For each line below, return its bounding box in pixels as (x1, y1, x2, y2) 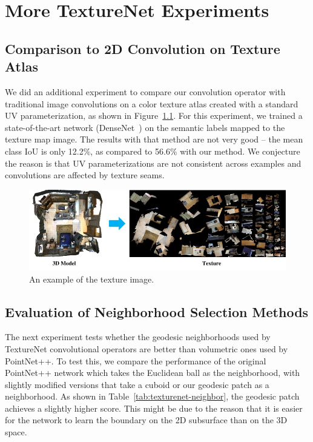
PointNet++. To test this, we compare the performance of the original (5, 354, 266, 367)
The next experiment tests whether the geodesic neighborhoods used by (5, 330, 271, 343)
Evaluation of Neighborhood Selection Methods (5, 302, 309, 321)
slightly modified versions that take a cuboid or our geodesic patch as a (5, 378, 269, 390)
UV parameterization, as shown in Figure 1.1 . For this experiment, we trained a (5, 109, 303, 122)
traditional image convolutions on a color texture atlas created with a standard (5, 97, 298, 110)
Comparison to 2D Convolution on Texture (5, 39, 280, 58)
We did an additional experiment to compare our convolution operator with (5, 85, 286, 98)
